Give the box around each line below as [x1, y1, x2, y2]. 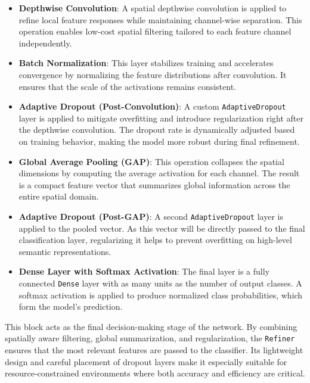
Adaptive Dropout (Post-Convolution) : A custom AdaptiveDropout [18, 100, 286, 113]
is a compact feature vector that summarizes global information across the [18, 178, 290, 191]
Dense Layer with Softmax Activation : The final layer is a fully [18, 265, 270, 278]
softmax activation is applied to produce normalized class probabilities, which [18, 288, 303, 301]
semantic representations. [18, 245, 111, 257]
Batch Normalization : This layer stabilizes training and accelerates [18, 57, 274, 69]
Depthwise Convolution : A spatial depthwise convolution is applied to [18, 2, 287, 14]
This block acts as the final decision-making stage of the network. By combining [5, 320, 297, 332]
